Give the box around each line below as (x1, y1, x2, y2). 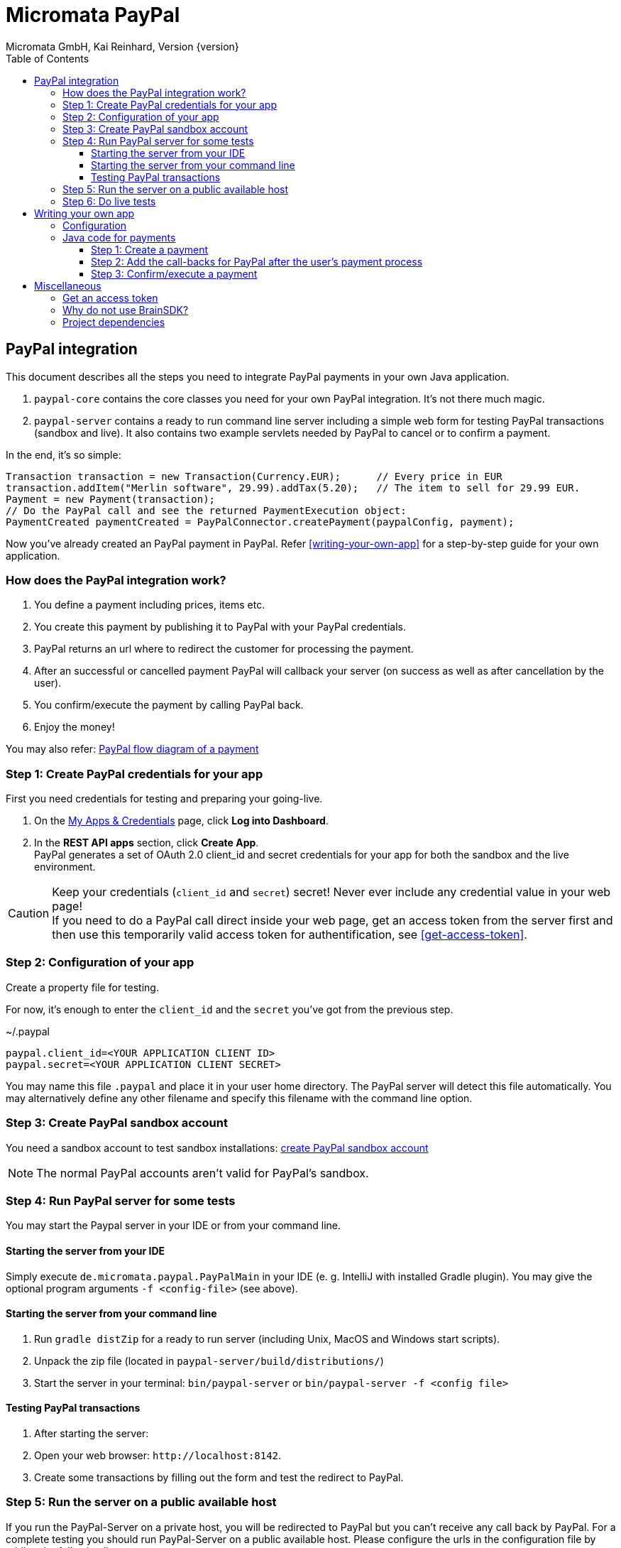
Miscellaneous (34, 279, 101, 292)
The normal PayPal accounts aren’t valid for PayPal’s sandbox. (36, 1165, 369, 1180)
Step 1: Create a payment (91, 243, 209, 256)
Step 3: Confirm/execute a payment (91, 267, 258, 280)
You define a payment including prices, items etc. (34, 599, 265, 611)
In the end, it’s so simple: (6, 448, 121, 461)
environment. (34, 861, 96, 873)
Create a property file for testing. (6, 981, 159, 993)
